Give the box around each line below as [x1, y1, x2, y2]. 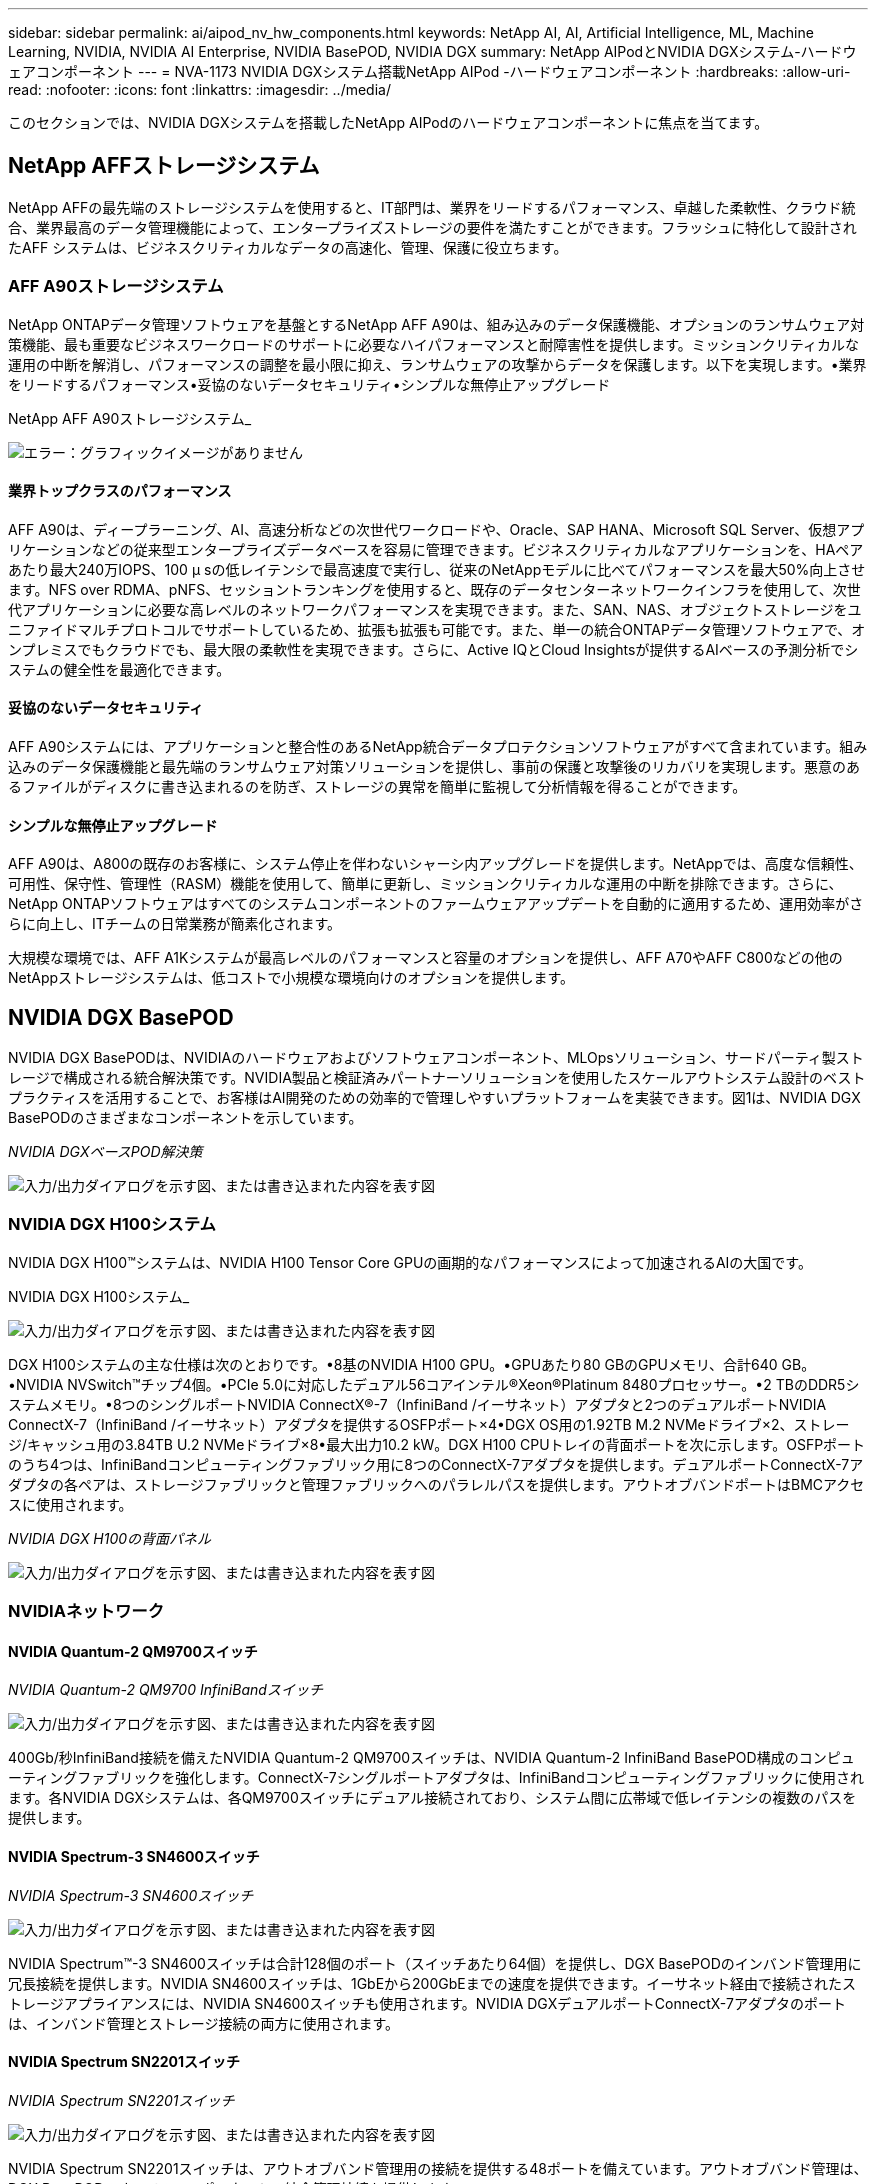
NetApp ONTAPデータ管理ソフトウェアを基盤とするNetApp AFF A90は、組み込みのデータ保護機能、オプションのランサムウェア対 [8, 315, 865, 333]
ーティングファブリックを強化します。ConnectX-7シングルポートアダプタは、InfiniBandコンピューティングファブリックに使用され [8, 1769, 865, 1787]
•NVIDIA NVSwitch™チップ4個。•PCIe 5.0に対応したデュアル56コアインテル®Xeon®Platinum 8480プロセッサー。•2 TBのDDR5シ [8, 1375, 860, 1393]
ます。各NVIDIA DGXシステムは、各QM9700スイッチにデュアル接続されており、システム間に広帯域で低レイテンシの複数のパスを [8, 1789, 857, 1807]
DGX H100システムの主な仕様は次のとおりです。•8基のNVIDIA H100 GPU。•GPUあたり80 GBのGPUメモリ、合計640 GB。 [8, 1355, 816, 1373]
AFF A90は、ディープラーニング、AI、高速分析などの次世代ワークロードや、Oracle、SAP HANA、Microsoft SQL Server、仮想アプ [8, 520, 865, 538]
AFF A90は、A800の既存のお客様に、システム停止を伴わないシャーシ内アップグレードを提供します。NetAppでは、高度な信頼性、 [8, 855, 863, 873]
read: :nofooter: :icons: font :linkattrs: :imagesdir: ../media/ [8, 81, 391, 98]
